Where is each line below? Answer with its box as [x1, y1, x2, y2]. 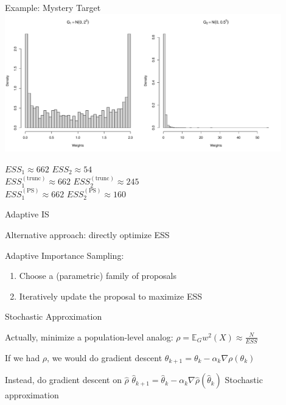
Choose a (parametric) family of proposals [19, 269, 176, 282]
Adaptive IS [5, 208, 49, 220]
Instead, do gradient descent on [5, 373, 122, 386]
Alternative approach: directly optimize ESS [5, 228, 170, 241]
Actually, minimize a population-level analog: [5, 330, 173, 343]
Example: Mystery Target [5, 1, 101, 13]
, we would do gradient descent [47, 351, 162, 364]
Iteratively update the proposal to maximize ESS [19, 289, 202, 302]
